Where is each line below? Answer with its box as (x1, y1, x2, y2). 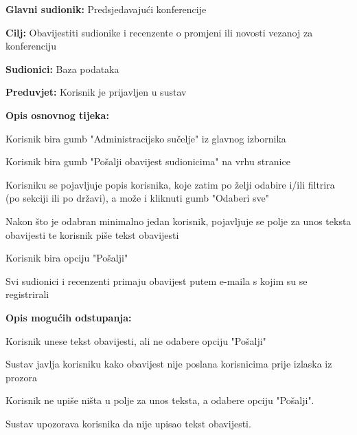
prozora (5, 370, 37, 384)
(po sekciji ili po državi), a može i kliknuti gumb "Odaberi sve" (5, 191, 270, 205)
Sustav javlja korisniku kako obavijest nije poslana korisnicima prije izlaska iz (5, 357, 332, 371)
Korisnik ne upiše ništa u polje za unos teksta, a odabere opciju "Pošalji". (5, 393, 314, 407)
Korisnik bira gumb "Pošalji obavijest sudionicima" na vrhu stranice (5, 154, 290, 169)
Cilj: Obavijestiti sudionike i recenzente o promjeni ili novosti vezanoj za (5, 25, 313, 39)
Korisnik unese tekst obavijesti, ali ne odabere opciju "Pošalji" (5, 333, 266, 348)
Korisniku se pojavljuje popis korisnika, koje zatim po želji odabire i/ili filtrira (5, 177, 335, 191)
